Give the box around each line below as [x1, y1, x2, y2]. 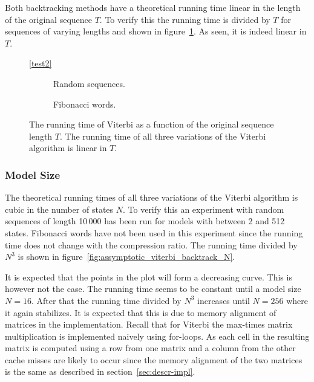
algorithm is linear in [29, 141, 107, 154]
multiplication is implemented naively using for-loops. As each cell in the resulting [5, 329, 310, 342]
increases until [197, 294, 250, 306]
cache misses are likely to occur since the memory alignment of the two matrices [5, 353, 303, 366]
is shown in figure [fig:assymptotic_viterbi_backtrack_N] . [18, 250, 235, 263]
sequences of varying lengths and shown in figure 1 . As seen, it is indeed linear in [5, 25, 307, 37]
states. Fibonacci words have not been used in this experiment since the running [5, 226, 303, 239]
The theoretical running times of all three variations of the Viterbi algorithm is [5, 191, 298, 204]
